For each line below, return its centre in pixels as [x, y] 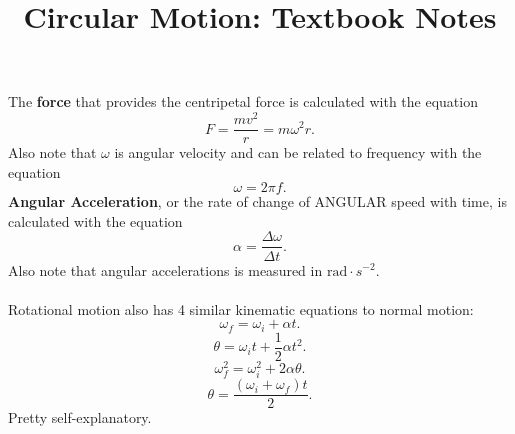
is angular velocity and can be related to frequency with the [298, 152]
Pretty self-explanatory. [80, 417]
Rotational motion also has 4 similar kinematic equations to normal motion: [241, 308]
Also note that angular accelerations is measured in [165, 269]
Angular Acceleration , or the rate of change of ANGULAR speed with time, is [257, 201]
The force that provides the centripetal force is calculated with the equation [243, 101]
